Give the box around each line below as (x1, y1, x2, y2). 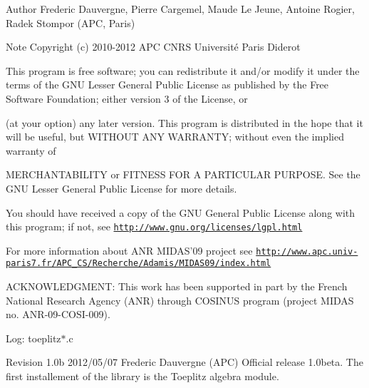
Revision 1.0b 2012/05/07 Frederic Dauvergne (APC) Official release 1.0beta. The (6, 354, 363, 369)
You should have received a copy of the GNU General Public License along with (6, 205, 355, 220)
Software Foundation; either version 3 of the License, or (6, 91, 248, 106)
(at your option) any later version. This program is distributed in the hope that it (6, 115, 363, 130)
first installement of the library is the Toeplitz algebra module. (6, 369, 279, 384)
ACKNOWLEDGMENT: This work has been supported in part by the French (6, 279, 348, 294)
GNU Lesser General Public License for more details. (6, 180, 237, 195)
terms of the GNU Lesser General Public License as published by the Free (6, 77, 329, 92)
